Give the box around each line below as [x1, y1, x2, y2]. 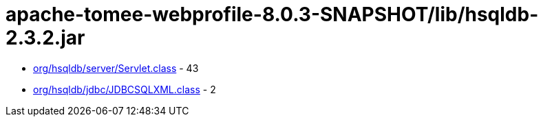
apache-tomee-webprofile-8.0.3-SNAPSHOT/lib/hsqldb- [6, 3, 539, 26]
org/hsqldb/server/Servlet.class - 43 [33, 62, 199, 74]
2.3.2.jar [6, 26, 85, 49]
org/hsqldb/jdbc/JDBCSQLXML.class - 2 [33, 83, 216, 95]
